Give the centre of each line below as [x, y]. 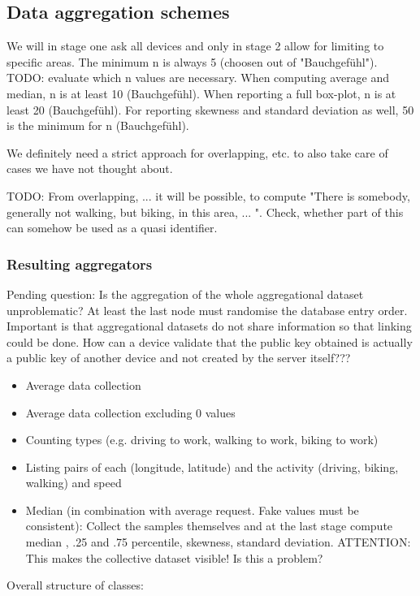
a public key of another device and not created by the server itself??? [179, 358]
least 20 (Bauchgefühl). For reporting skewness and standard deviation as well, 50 [210, 109]
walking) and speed [74, 483]
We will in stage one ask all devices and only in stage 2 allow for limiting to [195, 46]
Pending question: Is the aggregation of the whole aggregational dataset [185, 294]
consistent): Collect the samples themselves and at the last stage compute [209, 526]
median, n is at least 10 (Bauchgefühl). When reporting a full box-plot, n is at [201, 93]
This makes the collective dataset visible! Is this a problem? [174, 557]
